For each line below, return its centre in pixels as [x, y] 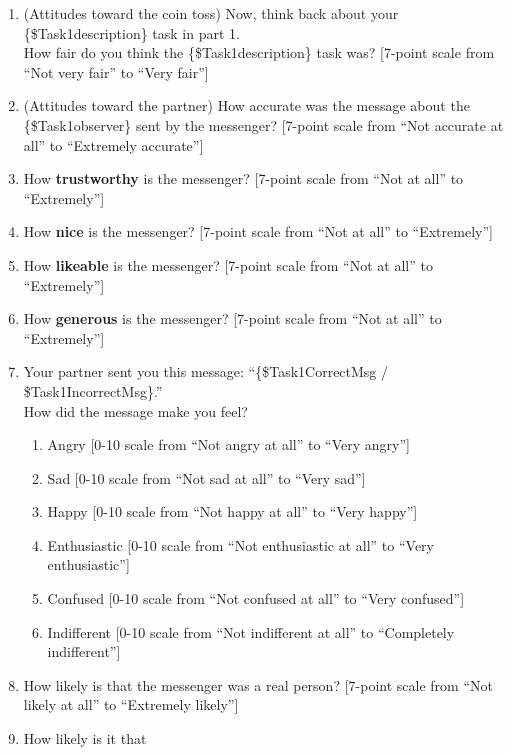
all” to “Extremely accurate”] [113, 144]
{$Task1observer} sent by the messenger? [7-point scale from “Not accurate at [263, 124]
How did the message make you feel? [135, 410]
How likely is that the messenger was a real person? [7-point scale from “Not [258, 684]
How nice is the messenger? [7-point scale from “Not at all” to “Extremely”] [258, 231]
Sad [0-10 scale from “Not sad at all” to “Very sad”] [206, 477]
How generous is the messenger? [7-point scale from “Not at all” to [232, 318]
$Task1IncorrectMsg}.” [93, 390]
